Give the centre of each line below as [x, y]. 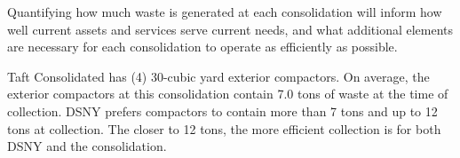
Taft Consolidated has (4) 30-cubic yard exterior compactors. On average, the [218, 76]
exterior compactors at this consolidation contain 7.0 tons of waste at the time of [228, 94]
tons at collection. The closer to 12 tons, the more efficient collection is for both [224, 128]
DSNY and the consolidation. [87, 146]
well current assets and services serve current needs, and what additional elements [230, 29]
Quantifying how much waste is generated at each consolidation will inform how [225, 12]
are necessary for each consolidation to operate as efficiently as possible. [202, 47]
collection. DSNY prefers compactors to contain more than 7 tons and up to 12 [222, 111]
